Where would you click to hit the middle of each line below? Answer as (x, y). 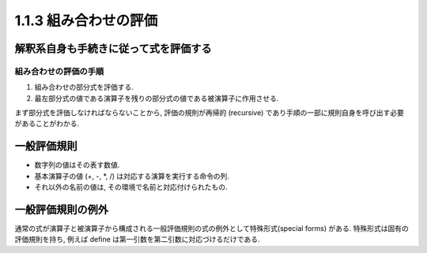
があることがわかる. (47, 124)
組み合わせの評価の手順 (59, 71)
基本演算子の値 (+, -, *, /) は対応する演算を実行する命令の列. (132, 176)
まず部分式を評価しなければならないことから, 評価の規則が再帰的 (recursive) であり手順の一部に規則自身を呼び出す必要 (210, 113)
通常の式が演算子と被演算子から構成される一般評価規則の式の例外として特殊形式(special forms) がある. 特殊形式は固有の (212, 229)
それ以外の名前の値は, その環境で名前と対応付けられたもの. (131, 187)
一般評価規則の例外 (61, 209)
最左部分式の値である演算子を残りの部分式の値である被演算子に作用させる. (157, 98)
